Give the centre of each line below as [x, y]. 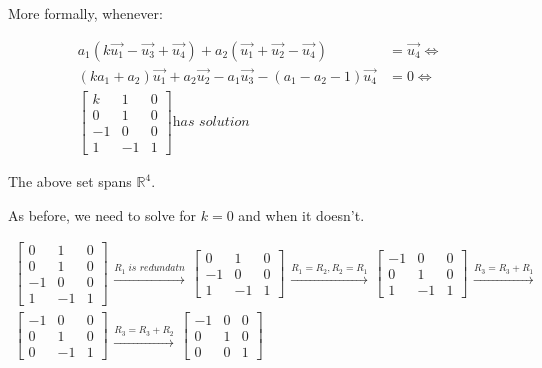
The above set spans [70, 181]
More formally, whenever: [85, 13]
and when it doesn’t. [301, 214]
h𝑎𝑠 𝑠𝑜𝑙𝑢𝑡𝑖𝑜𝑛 [211, 122]
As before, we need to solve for [102, 214]
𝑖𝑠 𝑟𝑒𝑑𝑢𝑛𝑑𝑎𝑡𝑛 [156, 268]
